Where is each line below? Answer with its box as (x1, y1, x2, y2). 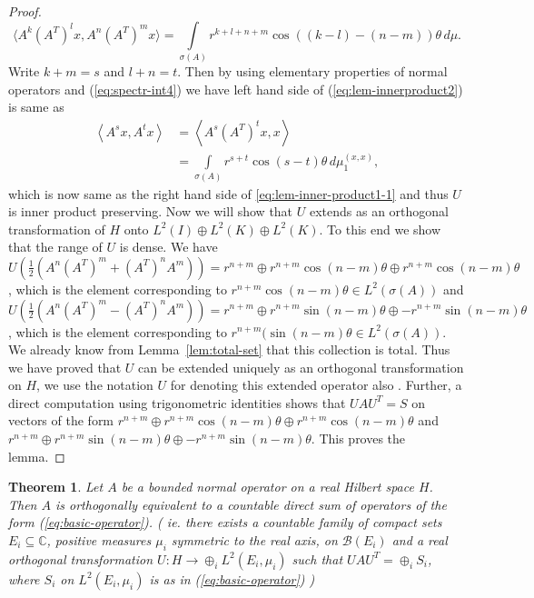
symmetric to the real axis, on (171, 531, 338, 550)
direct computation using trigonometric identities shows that (8, 393, 346, 412)
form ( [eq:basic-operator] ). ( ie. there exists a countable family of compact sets (8, 513, 442, 532)
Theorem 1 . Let (8, 477, 104, 496)
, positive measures (46, 531, 152, 550)
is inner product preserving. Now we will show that (8, 202, 293, 221)
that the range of (8, 237, 103, 256)
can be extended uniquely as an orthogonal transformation (137, 357, 464, 376)
